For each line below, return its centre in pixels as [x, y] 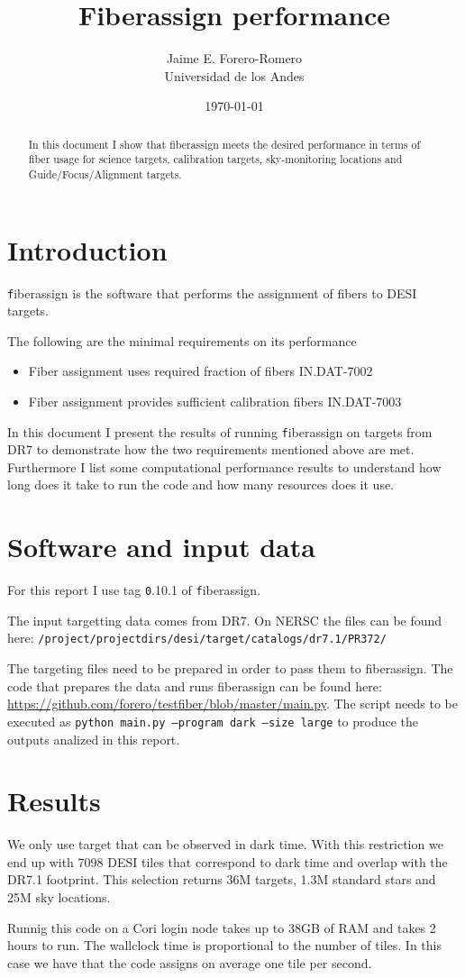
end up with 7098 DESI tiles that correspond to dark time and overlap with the [228, 861]
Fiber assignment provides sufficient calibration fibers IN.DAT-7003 [215, 402]
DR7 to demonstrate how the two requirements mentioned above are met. [211, 449]
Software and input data [161, 547]
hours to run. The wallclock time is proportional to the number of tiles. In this [224, 945]
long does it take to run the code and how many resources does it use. [201, 484]
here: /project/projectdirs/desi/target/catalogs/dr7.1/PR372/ [197, 638]
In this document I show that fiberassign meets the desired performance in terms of [224, 144]
